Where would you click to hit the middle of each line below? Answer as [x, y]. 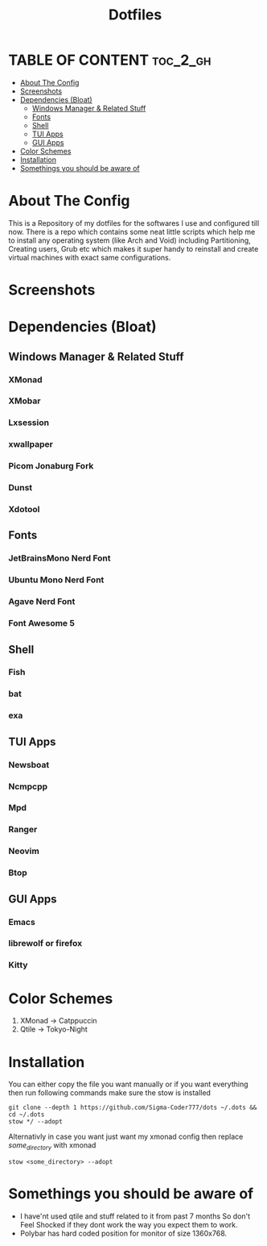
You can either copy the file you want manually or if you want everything [128, 1084]
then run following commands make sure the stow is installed [110, 1093]
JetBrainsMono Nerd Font [60, 558]
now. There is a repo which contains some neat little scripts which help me [132, 231]
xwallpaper [31, 444]
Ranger [23, 830]
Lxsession [29, 423]
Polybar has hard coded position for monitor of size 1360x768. [123, 1233]
